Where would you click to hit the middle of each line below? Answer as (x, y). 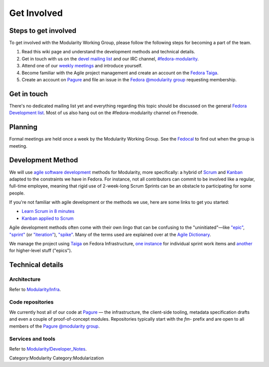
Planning (23, 127)
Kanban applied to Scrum (48, 218)
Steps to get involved (43, 31)
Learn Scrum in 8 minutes (48, 211)
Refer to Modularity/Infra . (35, 289)
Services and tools (32, 339)
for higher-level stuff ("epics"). (41, 251)
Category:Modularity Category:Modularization (57, 358)
